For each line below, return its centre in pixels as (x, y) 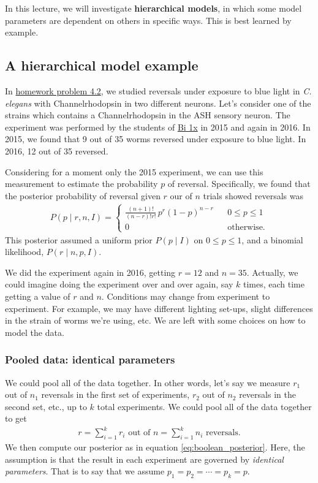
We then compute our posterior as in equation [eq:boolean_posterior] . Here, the (155, 447)
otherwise (245, 228)
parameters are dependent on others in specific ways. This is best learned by (148, 20)
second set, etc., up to (46, 406)
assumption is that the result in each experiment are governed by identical (144, 459)
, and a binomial (272, 239)
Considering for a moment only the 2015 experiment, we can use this (134, 171)
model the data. (35, 332)
